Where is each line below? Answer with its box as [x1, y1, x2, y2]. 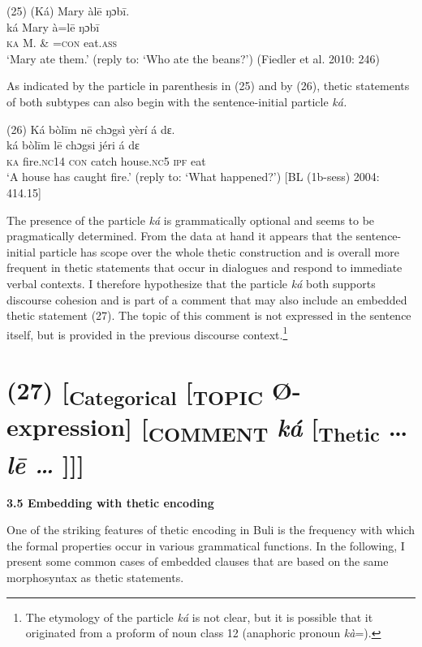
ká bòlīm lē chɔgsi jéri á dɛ [6, 136, 140, 153]
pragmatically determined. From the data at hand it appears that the [6, 227, 352, 244]
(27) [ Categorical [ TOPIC [6, 373, 264, 411]
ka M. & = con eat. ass [6, 34, 118, 51]
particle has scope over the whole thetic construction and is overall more [39, 243, 399, 260]
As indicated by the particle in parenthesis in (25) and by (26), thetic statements [6, 77, 410, 94]
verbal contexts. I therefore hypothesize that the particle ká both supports [6, 274, 376, 291]
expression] [6, 410, 132, 443]
